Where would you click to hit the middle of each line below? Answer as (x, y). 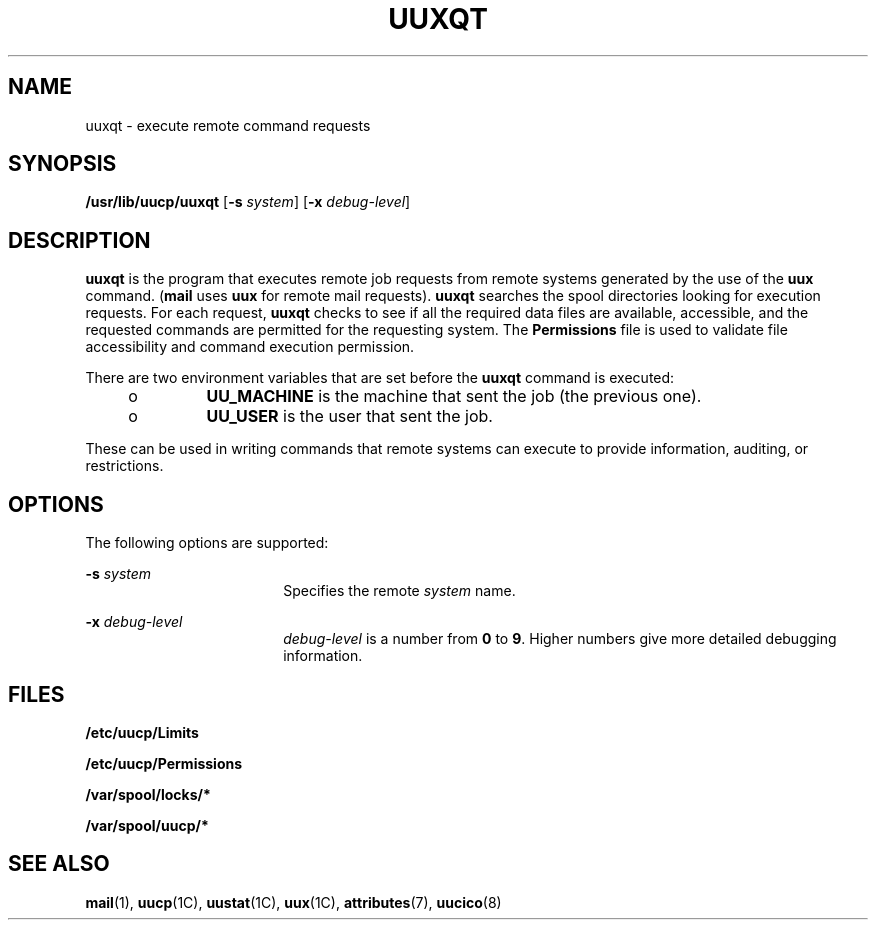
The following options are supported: (207, 543)
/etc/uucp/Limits (142, 732)
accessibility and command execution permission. (250, 347)
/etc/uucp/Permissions (164, 763)
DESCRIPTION (79, 240)
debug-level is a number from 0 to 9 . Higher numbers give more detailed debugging (560, 639)
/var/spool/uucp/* (147, 825)
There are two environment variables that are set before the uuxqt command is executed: (380, 378)
